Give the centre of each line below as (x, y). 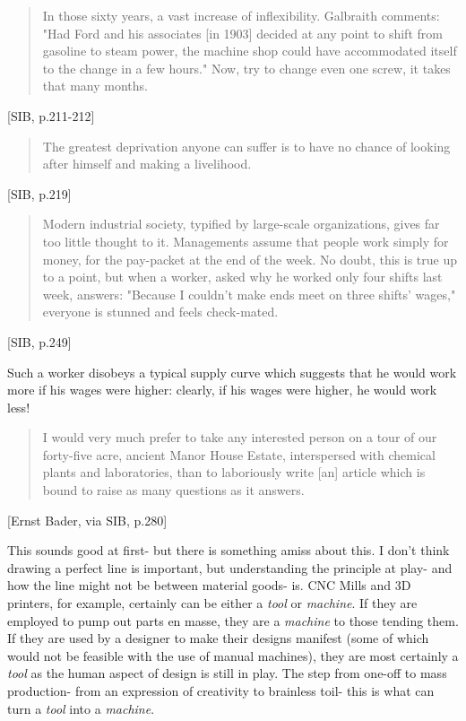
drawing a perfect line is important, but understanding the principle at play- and (230, 567)
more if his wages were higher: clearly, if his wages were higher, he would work (222, 390)
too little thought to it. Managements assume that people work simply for (246, 241)
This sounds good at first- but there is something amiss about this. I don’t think (229, 550)
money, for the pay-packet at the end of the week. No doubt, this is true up (250, 259)
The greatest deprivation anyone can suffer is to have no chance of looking (246, 146)
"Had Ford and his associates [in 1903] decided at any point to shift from (242, 33)
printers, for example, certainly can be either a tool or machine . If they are (212, 603)
